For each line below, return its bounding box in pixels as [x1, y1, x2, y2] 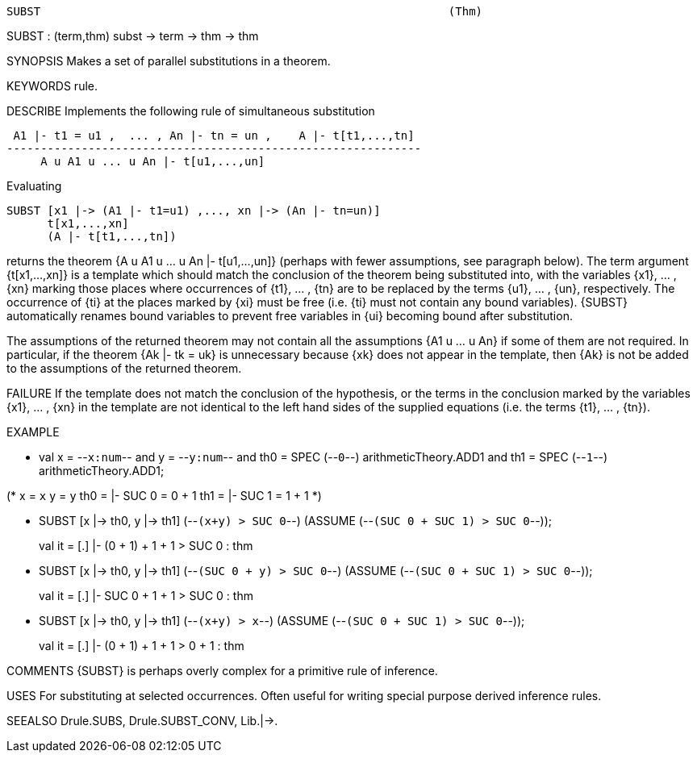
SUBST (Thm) [6, 5, 483, 18]
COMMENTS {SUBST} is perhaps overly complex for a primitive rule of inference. [6, 664, 438, 678]
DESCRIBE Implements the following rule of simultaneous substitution [6, 104, 375, 118]
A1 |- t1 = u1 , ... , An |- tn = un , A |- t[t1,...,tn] [13, 129, 415, 142]
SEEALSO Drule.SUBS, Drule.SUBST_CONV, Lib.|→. [6, 714, 278, 728]
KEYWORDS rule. [6, 79, 98, 93]
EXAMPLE [6, 425, 60, 439]
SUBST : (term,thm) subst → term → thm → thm [6, 29, 259, 43]
